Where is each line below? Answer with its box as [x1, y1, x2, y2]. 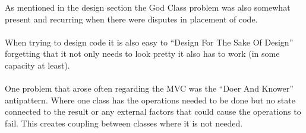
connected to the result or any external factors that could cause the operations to [5, 105, 301, 118]
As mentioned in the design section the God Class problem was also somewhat [5, 1, 291, 13]
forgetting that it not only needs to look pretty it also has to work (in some [5, 47, 280, 60]
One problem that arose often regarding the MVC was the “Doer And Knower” [5, 82, 294, 95]
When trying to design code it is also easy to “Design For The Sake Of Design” [5, 35, 294, 48]
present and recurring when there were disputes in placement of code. [5, 12, 258, 25]
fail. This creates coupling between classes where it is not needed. [5, 116, 243, 129]
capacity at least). [5, 59, 70, 71]
